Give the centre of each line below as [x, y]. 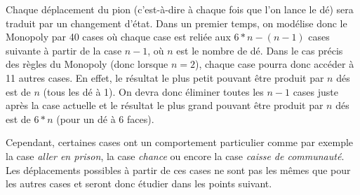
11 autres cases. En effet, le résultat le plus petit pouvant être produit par [165, 77]
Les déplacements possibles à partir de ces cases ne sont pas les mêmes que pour [178, 169]
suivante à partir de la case [64, 50]
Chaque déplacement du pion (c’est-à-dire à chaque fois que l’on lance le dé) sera [180, 9]
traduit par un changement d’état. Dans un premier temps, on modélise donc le [176, 23]
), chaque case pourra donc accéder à [275, 64]
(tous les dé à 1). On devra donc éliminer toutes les [153, 91]
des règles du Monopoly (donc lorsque [87, 64]
